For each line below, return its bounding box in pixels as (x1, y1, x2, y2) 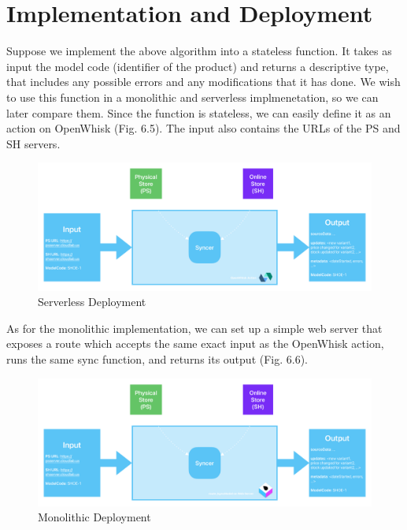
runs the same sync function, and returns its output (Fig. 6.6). (6, 350, 309, 367)
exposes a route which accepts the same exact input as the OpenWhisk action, (6, 335, 384, 352)
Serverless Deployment (38, 293, 146, 310)
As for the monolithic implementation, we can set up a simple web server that (6, 319, 383, 336)
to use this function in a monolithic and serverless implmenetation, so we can (6, 88, 379, 105)
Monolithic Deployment (38, 509, 151, 525)
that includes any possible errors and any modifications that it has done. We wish (6, 73, 401, 90)
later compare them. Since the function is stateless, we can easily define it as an (6, 104, 391, 121)
